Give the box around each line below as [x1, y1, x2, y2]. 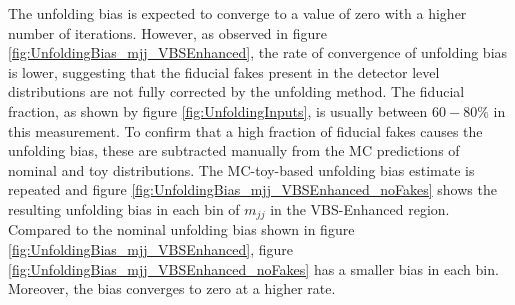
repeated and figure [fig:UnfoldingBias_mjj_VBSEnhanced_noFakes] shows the [8, 179, 497, 200]
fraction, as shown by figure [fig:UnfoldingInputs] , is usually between [8, 100, 428, 121]
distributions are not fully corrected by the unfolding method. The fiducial [8, 81, 465, 102]
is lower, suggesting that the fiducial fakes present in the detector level [8, 61, 440, 82]
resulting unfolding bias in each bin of [8, 198, 240, 219]
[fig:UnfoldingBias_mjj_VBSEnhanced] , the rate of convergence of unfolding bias [8, 42, 508, 63]
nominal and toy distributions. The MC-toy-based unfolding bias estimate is [8, 159, 475, 180]
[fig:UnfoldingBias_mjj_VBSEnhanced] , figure [8, 238, 294, 259]
